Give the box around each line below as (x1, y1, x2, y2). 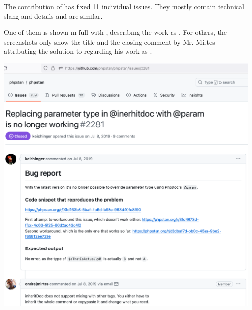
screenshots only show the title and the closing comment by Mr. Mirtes (4, 36, 215, 46)
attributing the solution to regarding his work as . (4, 46, 152, 56)
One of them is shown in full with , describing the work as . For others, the (4, 27, 227, 37)
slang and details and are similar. (4, 11, 103, 21)
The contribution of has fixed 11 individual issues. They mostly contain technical (4, 1, 244, 11)
